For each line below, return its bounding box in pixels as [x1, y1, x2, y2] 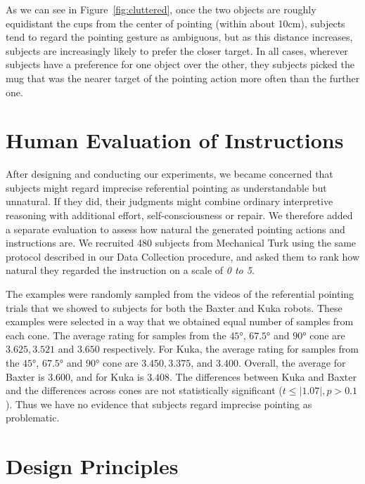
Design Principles [6, 452, 179, 480]
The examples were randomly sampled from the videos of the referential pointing [6, 287, 354, 301]
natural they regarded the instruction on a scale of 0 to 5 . [6, 263, 255, 277]
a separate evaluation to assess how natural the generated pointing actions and [6, 221, 345, 236]
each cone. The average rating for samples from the [6, 327, 226, 342]
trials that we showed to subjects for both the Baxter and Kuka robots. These [6, 300, 342, 315]
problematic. [6, 410, 60, 425]
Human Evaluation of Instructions [6, 126, 344, 155]
